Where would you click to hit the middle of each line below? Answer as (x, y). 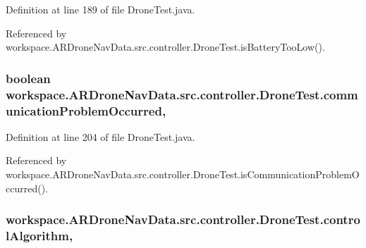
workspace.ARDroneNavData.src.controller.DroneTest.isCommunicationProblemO (183, 174)
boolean (28, 78)
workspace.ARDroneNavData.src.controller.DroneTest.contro (183, 219)
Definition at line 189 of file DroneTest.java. (100, 9)
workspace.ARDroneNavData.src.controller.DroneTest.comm (182, 94)
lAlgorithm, (39, 236)
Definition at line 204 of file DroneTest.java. (100, 136)
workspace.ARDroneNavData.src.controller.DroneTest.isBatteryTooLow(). (165, 47)
